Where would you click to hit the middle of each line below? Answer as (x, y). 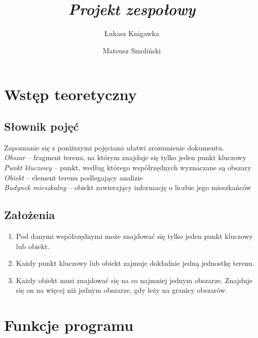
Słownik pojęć (42, 126)
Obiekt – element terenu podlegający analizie (73, 177)
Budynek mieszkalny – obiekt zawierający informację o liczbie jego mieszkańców (128, 187)
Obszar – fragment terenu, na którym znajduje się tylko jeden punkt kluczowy (125, 157)
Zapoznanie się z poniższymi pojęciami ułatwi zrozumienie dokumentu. (114, 147)
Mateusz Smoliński (132, 50)
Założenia (30, 215)
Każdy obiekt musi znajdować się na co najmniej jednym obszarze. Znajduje (134, 280)
